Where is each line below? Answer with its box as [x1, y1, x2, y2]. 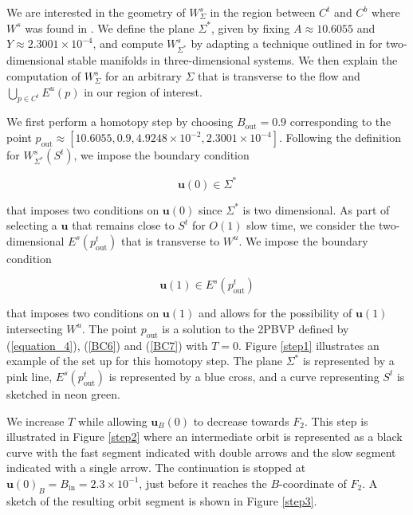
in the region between [210, 4, 316, 20]
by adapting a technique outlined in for [191, 35, 383, 52]
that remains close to [72, 217, 175, 234]
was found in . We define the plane [25, 19, 195, 36]
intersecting [6, 320, 63, 336]
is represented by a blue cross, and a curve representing [108, 368, 380, 384]
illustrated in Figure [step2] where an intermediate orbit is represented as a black [6, 428, 403, 445]
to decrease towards [193, 412, 289, 429]
